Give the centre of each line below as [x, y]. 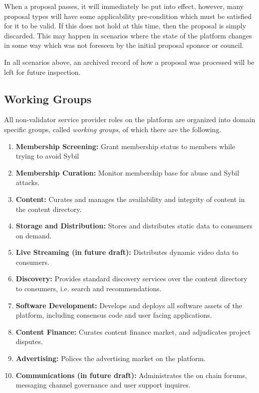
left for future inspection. [42, 72]
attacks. [28, 182]
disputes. [29, 341]
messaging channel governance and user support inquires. [103, 385]
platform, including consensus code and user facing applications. [114, 315]
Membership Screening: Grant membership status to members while [126, 146]
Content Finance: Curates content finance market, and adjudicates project [133, 331]
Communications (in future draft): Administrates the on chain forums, [131, 375]
